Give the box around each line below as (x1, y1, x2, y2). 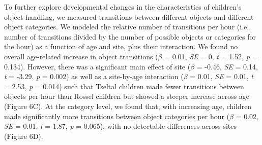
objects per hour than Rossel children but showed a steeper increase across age (4, 91, 250, 101)
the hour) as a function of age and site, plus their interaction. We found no (4, 41, 238, 52)
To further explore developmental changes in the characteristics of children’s (4, 2, 242, 12)
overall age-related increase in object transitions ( (4, 51, 158, 61)
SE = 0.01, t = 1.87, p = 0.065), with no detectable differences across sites (4, 121, 237, 131)
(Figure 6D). (4, 130, 43, 141)
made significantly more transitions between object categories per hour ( (4, 111, 230, 121)
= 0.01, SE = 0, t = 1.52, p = (164, 51, 258, 61)
